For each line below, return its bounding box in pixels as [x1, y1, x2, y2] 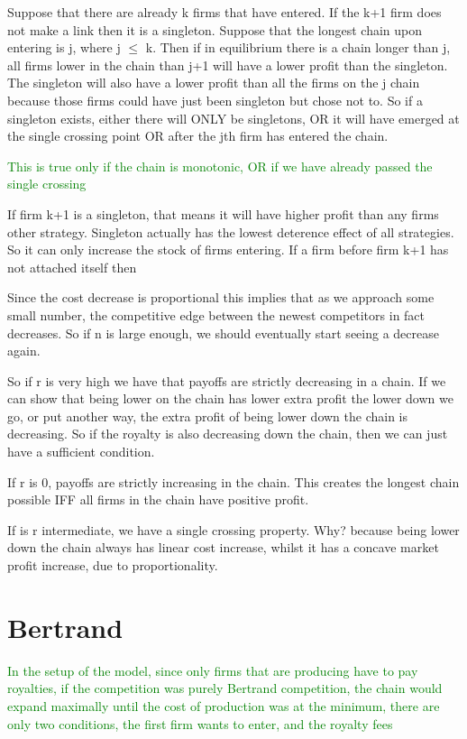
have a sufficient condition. [7, 442, 155, 461]
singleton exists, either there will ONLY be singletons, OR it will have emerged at [7, 108, 460, 127]
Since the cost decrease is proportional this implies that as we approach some [7, 288, 435, 307]
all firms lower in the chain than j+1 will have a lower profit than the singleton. [7, 55, 448, 74]
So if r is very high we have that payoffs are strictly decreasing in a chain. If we [7, 371, 446, 390]
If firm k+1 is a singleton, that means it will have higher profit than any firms [7, 204, 439, 223]
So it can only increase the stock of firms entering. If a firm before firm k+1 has [7, 240, 449, 259]
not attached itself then [7, 257, 137, 276]
